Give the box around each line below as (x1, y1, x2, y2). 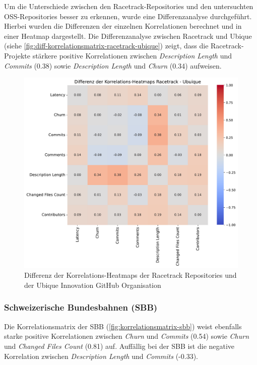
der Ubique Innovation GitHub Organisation (24, 279, 161, 290)
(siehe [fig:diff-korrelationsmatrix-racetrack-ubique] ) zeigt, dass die (4, 40, 209, 51)
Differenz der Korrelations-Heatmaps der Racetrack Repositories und (24, 270, 237, 280)
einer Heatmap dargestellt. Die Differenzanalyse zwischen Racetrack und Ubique (4, 30, 252, 41)
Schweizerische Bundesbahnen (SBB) (4, 301, 158, 314)
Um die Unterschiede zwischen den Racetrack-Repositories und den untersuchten (4, 1, 253, 11)
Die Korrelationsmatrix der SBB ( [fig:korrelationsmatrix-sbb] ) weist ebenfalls (4, 321, 242, 331)
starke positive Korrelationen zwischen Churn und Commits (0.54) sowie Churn (4, 331, 249, 341)
